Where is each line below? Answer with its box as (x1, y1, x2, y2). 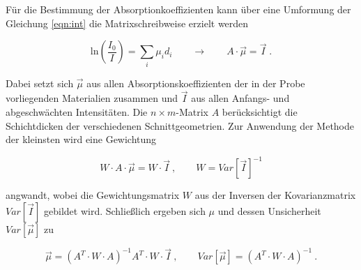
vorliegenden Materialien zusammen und (6, 91, 178, 105)
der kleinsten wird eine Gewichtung (6, 132, 157, 147)
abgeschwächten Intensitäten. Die (6, 104, 148, 119)
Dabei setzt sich (6, 75, 74, 90)
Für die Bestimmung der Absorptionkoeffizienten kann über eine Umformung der (6, 2, 351, 16)
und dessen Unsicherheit (217, 203, 321, 218)
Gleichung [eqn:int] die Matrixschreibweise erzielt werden (6, 15, 249, 30)
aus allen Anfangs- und (191, 91, 290, 105)
